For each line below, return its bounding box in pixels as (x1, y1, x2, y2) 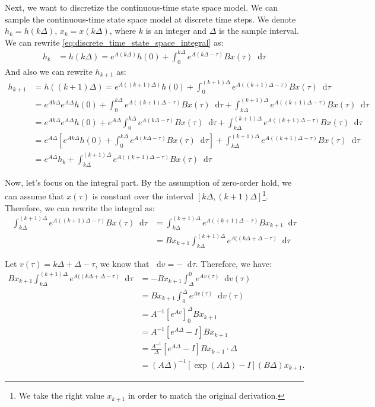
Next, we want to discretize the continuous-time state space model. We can (5, 1, 278, 13)
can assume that (5, 189, 64, 202)
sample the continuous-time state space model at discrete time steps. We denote (5, 12, 296, 25)
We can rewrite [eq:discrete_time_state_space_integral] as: (5, 36, 224, 48)
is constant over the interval (92, 189, 194, 202)
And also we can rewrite (5, 65, 93, 77)
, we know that (95, 257, 150, 269)
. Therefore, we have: (195, 257, 272, 269)
